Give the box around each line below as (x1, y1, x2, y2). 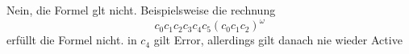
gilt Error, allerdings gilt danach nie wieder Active (153, 31, 403, 48)
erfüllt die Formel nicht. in (6, 31, 137, 48)
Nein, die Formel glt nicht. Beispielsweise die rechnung (6, 2, 276, 18)
